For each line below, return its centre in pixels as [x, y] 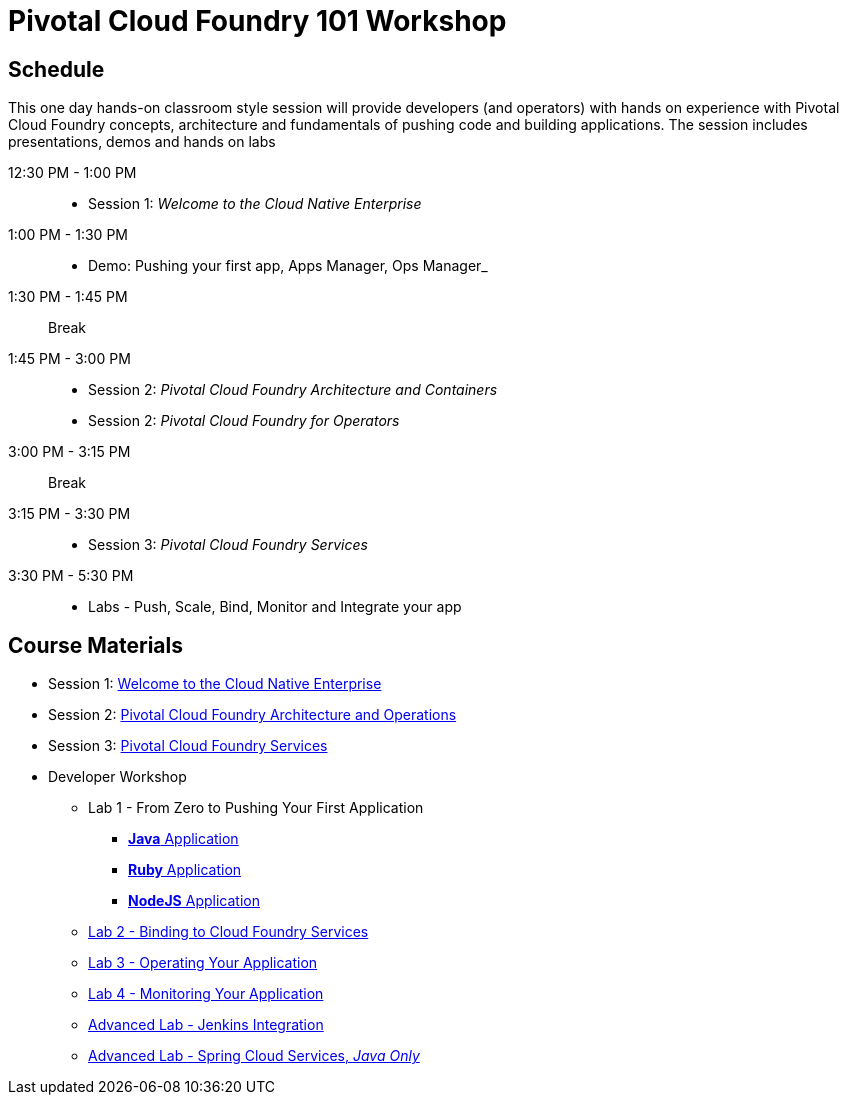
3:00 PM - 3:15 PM [69, 452]
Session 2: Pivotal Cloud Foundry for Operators [244, 421]
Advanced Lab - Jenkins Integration [206, 1025]
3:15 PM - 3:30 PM [69, 514]
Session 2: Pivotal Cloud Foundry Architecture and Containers [293, 390]
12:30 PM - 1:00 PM [72, 173]
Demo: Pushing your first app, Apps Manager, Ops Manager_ [288, 266]
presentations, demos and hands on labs [142, 142]
